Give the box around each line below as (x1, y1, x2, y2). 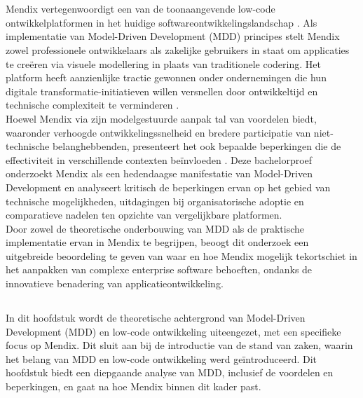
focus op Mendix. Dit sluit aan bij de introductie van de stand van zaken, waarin (6, 338, 353, 352)
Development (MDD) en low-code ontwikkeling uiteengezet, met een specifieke (6, 324, 341, 338)
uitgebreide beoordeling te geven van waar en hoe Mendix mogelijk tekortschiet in (6, 248, 357, 263)
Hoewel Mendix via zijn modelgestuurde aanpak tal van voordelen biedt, (6, 111, 317, 125)
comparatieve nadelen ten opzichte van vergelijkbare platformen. (6, 207, 282, 222)
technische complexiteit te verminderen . (6, 97, 179, 112)
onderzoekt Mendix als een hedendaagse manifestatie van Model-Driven (6, 166, 313, 181)
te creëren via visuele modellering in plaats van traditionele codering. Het (6, 56, 321, 71)
